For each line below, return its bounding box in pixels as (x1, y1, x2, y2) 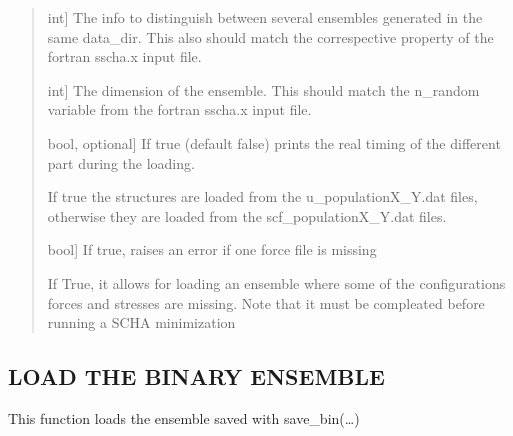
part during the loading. (47, 152, 195, 173)
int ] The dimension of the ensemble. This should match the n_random (47, 79, 480, 100)
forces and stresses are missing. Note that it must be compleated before (47, 292, 485, 313)
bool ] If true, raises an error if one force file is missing (47, 239, 377, 260)
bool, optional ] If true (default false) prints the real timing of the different (47, 132, 501, 153)
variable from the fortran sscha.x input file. (47, 99, 312, 120)
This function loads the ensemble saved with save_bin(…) (8, 407, 360, 428)
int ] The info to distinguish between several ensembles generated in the (47, 7, 483, 27)
